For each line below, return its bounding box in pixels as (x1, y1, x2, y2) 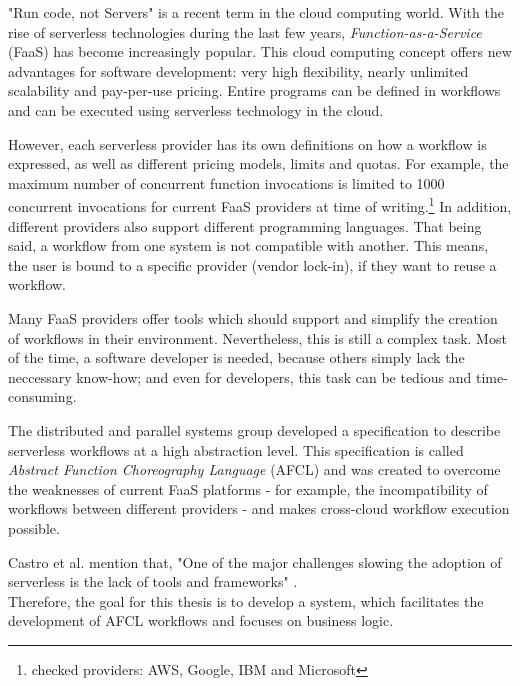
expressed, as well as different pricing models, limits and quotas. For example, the (8, 153, 509, 174)
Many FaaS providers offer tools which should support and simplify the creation (8, 307, 498, 328)
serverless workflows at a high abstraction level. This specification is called (8, 439, 464, 460)
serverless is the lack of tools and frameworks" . (8, 571, 298, 592)
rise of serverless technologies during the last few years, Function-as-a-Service (8, 21, 482, 42)
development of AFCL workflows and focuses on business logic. (8, 610, 394, 631)
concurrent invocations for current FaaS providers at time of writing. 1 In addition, (8, 193, 512, 216)
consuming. (8, 386, 77, 407)
